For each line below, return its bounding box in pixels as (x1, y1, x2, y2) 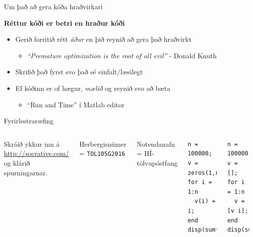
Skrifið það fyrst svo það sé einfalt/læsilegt (15, 67, 143, 77)
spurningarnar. (4, 167, 48, 177)
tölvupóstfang (136, 157, 178, 168)
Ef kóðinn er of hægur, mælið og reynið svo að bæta (15, 83, 170, 93)
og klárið (4, 157, 30, 168)
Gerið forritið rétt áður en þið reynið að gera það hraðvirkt (15, 34, 192, 44)
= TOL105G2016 (79, 148, 126, 158)
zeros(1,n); (187, 169, 226, 176)
